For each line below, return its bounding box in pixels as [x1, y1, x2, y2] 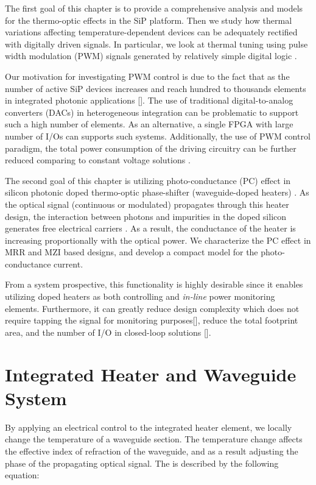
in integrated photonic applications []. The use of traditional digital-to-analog [5, 94, 293, 107]
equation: [5, 469, 40, 481]
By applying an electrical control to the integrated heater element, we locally [5, 420, 292, 433]
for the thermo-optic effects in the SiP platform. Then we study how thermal [5, 13, 292, 26]
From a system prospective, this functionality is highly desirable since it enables [5, 278, 303, 291]
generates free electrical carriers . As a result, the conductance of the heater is [5, 222, 296, 235]
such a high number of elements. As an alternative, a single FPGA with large [5, 118, 293, 130]
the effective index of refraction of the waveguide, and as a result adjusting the [5, 444, 298, 457]
